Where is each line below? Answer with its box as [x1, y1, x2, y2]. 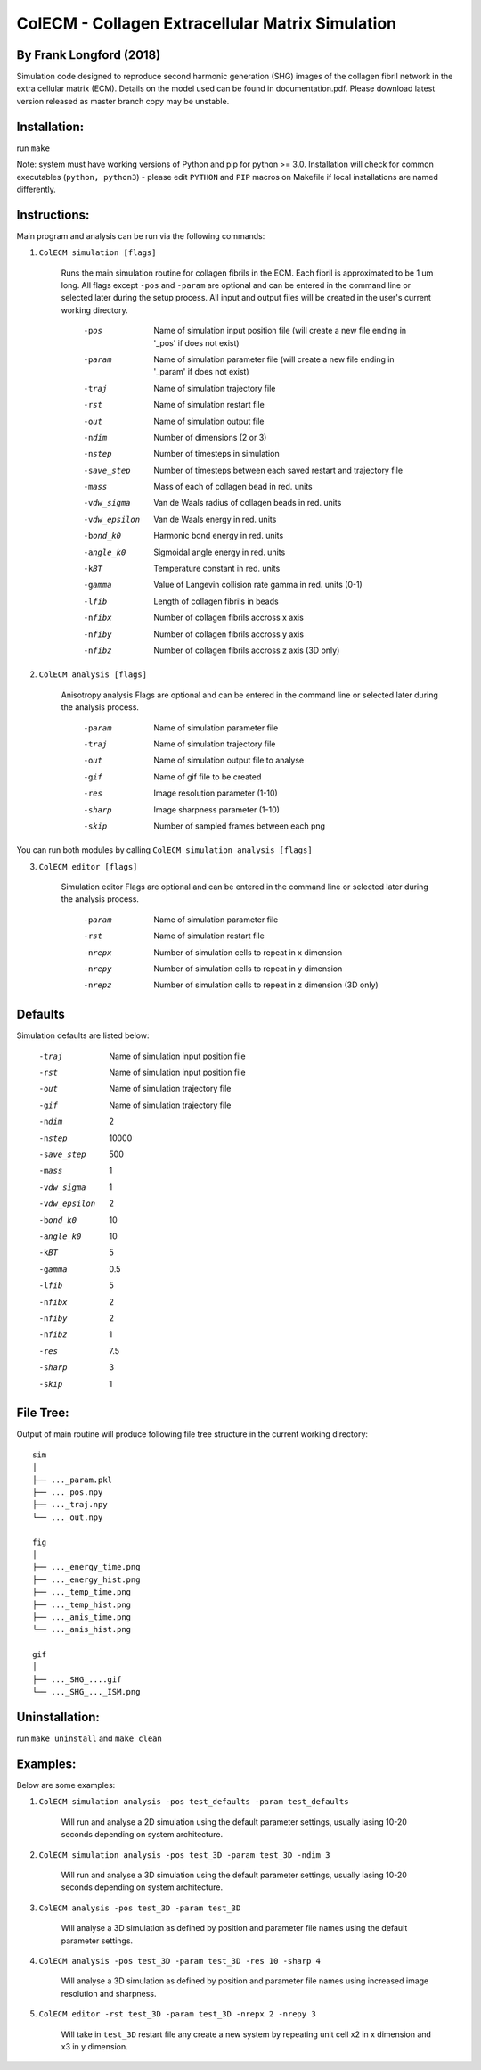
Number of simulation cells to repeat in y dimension [153, 963, 343, 974]
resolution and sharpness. [61, 1988, 157, 1999]
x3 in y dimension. [61, 2041, 128, 2051]
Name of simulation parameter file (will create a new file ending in [153, 353, 395, 365]
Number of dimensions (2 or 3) [153, 432, 267, 442]
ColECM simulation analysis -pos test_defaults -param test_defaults [38, 1797, 349, 1807]
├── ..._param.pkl [32, 1474, 113, 1485]
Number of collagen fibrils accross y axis [153, 629, 305, 639]
